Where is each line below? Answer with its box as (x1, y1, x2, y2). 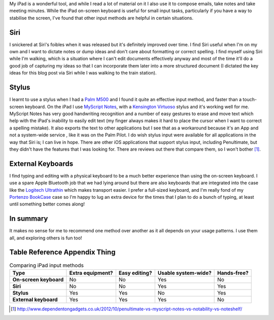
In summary (9, 215, 48, 223)
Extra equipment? (69, 269, 114, 276)
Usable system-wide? (157, 269, 212, 276)
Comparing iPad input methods (9, 262, 84, 269)
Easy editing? (118, 269, 152, 276)
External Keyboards (9, 159, 74, 168)
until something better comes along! (9, 201, 85, 207)
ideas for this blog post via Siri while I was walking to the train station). (9, 70, 157, 76)
